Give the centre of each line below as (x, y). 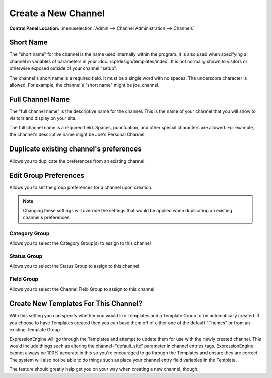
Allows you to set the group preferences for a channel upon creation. (81, 187)
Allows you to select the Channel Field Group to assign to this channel (82, 289)
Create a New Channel (57, 13)
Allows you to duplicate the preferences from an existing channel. (77, 161)
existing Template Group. (35, 330)
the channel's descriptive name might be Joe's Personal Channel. (77, 135)
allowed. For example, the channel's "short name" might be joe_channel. (84, 85)
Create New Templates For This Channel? (76, 304)
